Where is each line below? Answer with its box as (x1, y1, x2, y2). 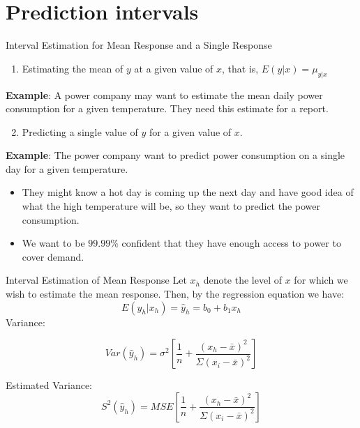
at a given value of (134, 61, 213, 75)
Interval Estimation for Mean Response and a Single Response (6, 38, 272, 52)
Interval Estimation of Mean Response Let (6, 273, 187, 287)
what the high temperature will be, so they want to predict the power (22, 199, 321, 213)
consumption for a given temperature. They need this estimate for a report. (6, 101, 329, 116)
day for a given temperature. (6, 161, 128, 176)
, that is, (222, 61, 259, 75)
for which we (294, 273, 348, 287)
